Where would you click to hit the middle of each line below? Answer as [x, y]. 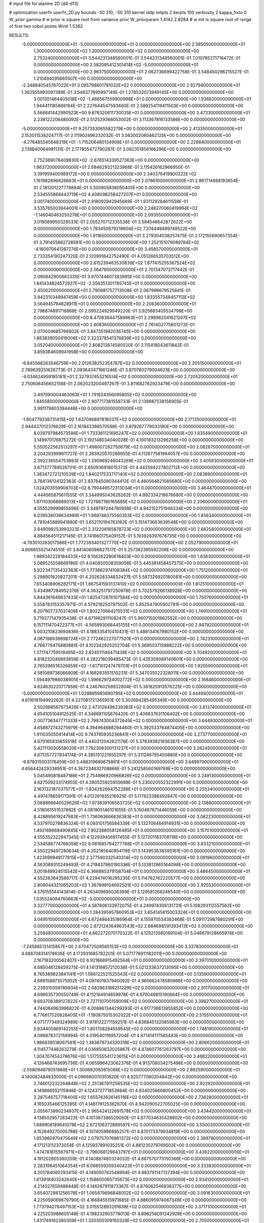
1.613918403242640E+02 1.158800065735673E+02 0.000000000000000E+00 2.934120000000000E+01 [141, 1179]
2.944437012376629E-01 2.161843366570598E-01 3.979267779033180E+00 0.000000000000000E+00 [128, 426]
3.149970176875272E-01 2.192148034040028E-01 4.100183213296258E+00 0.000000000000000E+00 [139, 440]
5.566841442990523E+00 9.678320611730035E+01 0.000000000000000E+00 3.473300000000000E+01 [142, 113]
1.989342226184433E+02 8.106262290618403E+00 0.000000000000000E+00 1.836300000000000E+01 [142, 556]
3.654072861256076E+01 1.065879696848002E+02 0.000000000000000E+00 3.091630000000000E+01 [142, 1193]
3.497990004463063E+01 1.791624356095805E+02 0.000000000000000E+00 [115, 395]
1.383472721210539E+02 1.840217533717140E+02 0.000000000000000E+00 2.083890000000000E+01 [140, 474]
